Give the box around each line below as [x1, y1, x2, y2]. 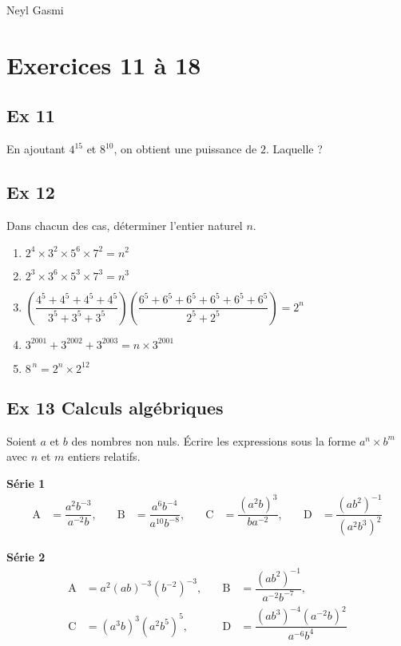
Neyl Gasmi [6, 2, 64, 18]
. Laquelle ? [265, 141, 323, 157]
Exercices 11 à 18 [6, 48, 201, 81]
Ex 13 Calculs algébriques [6, 394, 224, 419]
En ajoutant [6, 141, 66, 157]
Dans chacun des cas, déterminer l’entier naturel [6, 216, 243, 233]
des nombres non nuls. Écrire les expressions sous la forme [71, 432, 356, 449]
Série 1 [6, 474, 46, 491]
